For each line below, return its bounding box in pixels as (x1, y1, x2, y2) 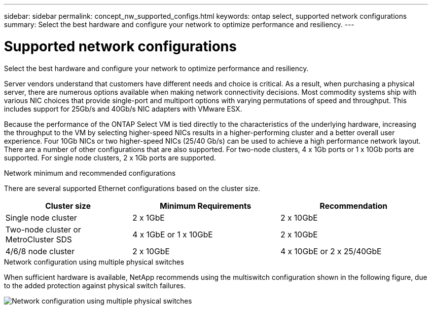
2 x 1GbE (132, 212, 165, 223)
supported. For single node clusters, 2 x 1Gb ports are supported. (4, 153, 216, 162)
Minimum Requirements (160, 200, 252, 211)
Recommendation (320, 200, 388, 211)
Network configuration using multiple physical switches (4, 257, 184, 266)
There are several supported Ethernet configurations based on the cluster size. (4, 184, 260, 193)
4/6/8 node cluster (5, 246, 75, 256)
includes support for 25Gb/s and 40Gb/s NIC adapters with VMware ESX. (4, 104, 242, 113)
